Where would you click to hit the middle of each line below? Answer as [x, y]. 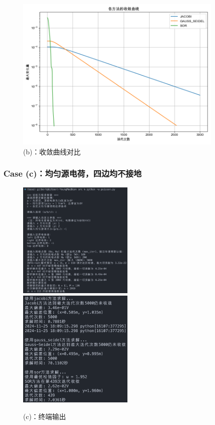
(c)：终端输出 [45, 416]
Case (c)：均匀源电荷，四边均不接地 [73, 173]
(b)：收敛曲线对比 [52, 151]
